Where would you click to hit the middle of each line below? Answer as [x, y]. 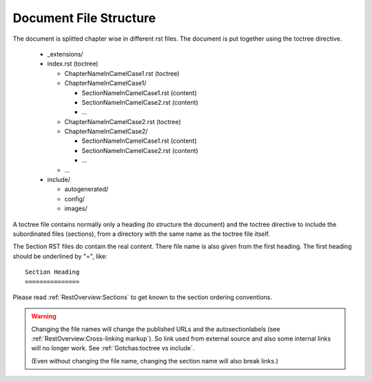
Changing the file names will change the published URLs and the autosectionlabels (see [156, 329]
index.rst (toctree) [73, 64]
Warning [44, 316]
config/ [75, 199]
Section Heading [52, 272]
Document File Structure [84, 18]
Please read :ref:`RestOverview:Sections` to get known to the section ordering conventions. [142, 297]
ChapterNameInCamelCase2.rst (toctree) [123, 121]
